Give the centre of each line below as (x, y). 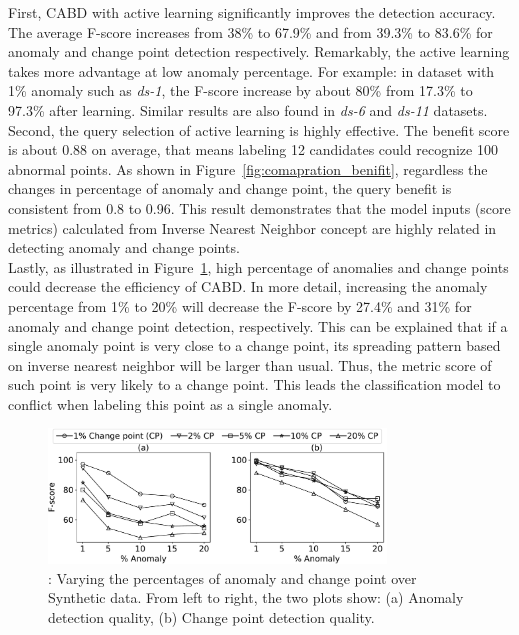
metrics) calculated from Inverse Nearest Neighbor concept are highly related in (252, 227)
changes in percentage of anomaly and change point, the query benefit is (230, 188)
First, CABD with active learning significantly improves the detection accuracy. (252, 12)
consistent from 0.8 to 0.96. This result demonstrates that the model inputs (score (259, 207)
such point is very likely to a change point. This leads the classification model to (254, 384)
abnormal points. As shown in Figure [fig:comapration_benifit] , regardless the (248, 168)
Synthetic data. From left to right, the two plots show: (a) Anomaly (256, 597)
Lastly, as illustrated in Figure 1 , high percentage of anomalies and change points (258, 266)
